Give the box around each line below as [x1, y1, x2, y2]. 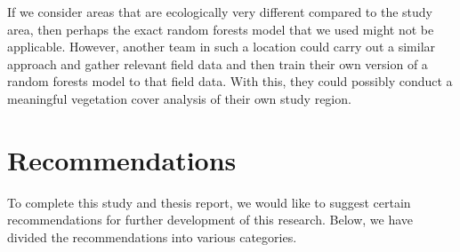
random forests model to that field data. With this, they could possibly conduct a [7, 72, 453, 91]
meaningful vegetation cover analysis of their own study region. [7, 89, 351, 107]
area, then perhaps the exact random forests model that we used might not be [7, 20, 434, 38]
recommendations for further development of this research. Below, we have [7, 210, 414, 229]
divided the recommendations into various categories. [7, 227, 297, 246]
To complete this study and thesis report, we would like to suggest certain [7, 193, 411, 211]
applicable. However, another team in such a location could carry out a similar [7, 37, 436, 56]
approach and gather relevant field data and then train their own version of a [7, 54, 428, 73]
